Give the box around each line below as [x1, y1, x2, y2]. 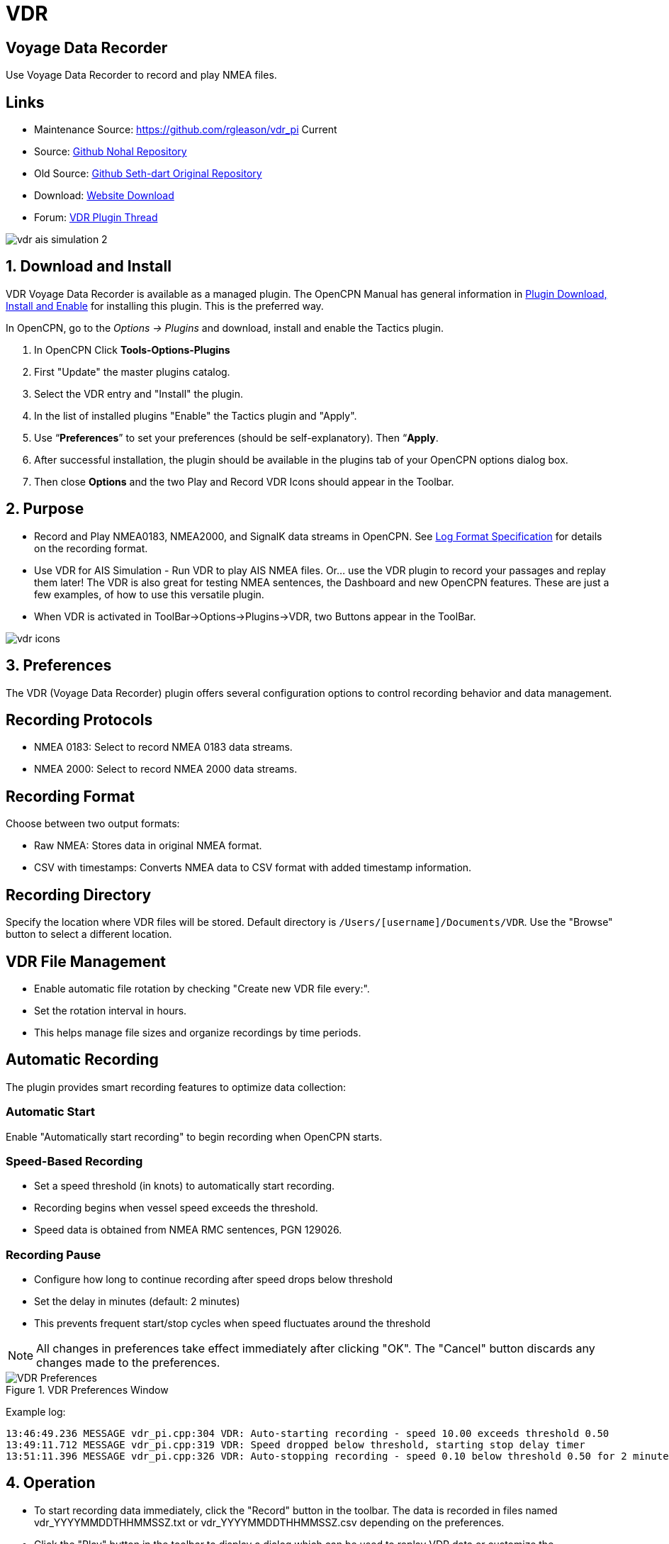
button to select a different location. [6, 928, 172, 941]
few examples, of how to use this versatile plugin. [34, 588, 264, 600]
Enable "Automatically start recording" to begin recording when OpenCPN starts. [6, 1130, 383, 1143]
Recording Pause [6, 1247, 101, 1262]
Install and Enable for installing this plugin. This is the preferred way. [6, 299, 324, 312]
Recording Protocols [6, 710, 153, 729]
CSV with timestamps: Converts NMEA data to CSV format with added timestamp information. [34, 861, 472, 874]
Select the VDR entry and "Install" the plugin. [34, 387, 244, 400]
